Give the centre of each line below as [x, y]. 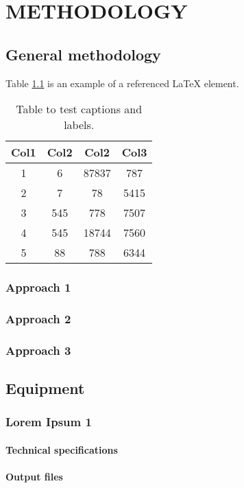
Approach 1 [38, 287]
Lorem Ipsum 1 [49, 422]
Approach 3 [38, 350]
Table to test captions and [79, 109]
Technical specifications [62, 449]
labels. [79, 125]
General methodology [83, 54]
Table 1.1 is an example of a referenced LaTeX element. [122, 83]
